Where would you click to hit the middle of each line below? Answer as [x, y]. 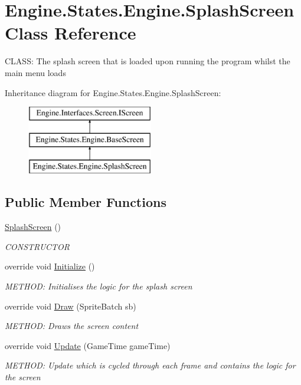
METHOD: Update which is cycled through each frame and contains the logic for [150, 365]
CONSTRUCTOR [37, 246]
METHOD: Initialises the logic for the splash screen [99, 286]
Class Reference [71, 33]
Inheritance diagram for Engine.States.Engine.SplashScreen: [113, 92]
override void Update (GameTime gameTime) [88, 345]
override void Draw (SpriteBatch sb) [71, 306]
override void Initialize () [50, 266]
